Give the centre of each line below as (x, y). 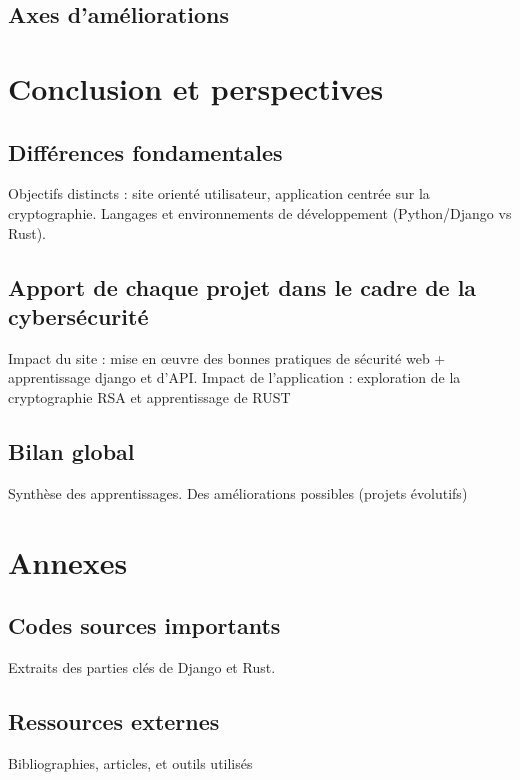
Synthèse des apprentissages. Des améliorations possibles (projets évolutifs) (238, 492)
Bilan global (71, 450)
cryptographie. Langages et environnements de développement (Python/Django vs (260, 212)
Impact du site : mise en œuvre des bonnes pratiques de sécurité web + (227, 357)
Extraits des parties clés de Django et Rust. (142, 666)
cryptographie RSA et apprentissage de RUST (149, 396)
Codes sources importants (144, 625)
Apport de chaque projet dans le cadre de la (242, 286)
